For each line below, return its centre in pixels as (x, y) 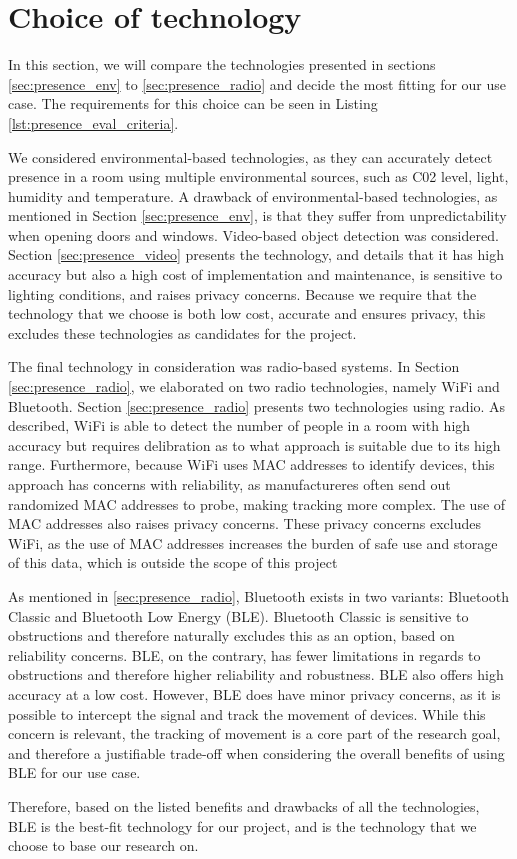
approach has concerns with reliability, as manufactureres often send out (229, 484)
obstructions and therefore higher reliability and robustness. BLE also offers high (256, 674)
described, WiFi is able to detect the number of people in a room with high (239, 425)
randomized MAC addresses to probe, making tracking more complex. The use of (257, 503)
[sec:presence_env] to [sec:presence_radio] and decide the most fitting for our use (257, 83)
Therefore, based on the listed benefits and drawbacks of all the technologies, (244, 805)
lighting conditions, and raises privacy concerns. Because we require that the (242, 293)
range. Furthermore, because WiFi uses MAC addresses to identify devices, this (251, 464)
